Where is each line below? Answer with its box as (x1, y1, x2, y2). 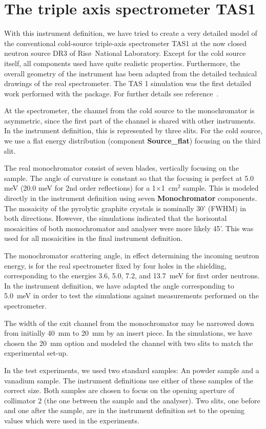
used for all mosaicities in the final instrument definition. (4, 233, 183, 243)
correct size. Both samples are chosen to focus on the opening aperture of (4, 385, 235, 396)
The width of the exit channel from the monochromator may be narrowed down (4, 317, 254, 328)
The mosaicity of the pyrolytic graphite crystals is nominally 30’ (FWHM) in (4, 202, 246, 213)
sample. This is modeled (182, 182, 259, 193)
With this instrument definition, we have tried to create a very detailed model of (4, 28, 257, 38)
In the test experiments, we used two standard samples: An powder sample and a (4, 364, 259, 375)
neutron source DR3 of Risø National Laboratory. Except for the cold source (4, 48, 246, 58)
